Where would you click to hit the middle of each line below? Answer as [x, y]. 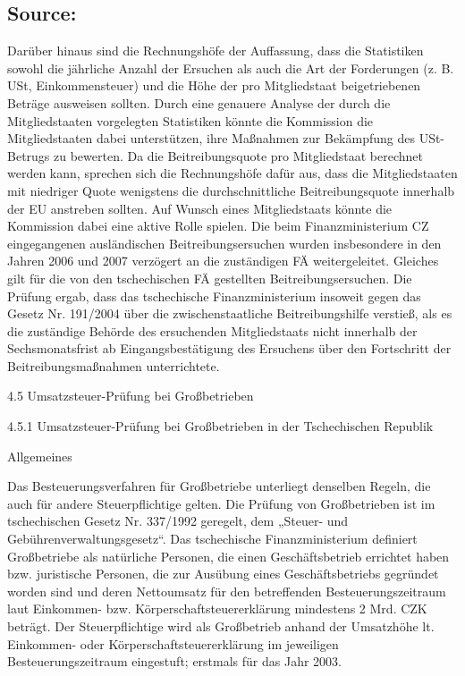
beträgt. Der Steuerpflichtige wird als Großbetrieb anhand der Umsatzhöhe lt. [221, 626]
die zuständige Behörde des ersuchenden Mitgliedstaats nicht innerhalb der [212, 330]
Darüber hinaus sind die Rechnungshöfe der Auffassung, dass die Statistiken [216, 51]
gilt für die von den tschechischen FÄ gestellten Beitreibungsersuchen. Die [210, 278]
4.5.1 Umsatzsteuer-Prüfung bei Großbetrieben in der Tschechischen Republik [220, 426]
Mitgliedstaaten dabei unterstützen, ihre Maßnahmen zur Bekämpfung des [211, 138]
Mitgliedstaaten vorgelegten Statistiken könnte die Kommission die [190, 120]
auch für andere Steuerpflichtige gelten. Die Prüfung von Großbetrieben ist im [221, 503]
